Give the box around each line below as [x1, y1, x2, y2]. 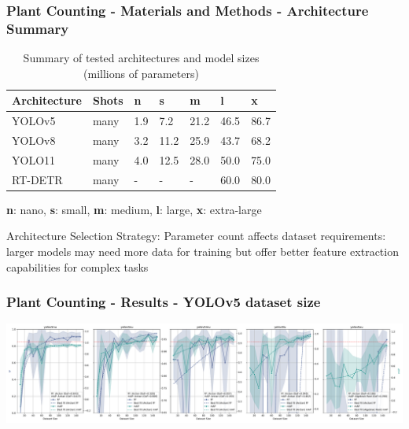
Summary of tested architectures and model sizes [23, 50, 260, 66]
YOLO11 [12, 151, 56, 168]
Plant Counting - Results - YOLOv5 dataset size [6, 292, 321, 312]
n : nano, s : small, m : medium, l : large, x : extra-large [6, 201, 262, 217]
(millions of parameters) [83, 65, 199, 81]
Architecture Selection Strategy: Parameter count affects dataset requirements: [6, 227, 386, 244]
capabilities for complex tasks [6, 258, 149, 275]
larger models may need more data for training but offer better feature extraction [6, 242, 399, 259]
